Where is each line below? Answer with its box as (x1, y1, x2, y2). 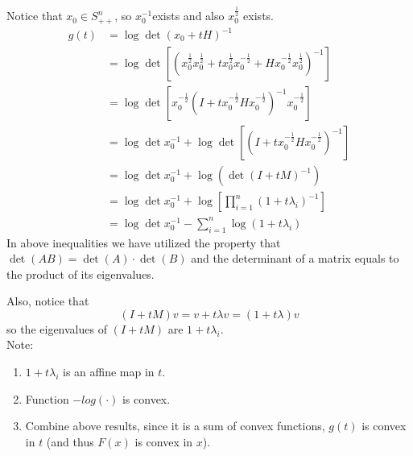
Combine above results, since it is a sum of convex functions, (25, 417, 325, 434)
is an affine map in (62, 363, 155, 380)
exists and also (152, 7, 225, 24)
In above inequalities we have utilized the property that (6, 234, 281, 251)
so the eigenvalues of (6, 320, 107, 337)
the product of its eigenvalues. (6, 265, 155, 282)
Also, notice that (6, 292, 89, 309)
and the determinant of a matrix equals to (191, 250, 399, 267)
